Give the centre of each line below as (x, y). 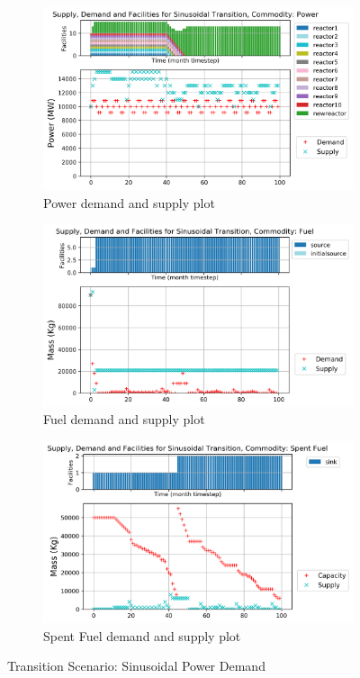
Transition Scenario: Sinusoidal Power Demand (136, 666)
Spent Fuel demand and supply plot (142, 635)
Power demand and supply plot (129, 202)
